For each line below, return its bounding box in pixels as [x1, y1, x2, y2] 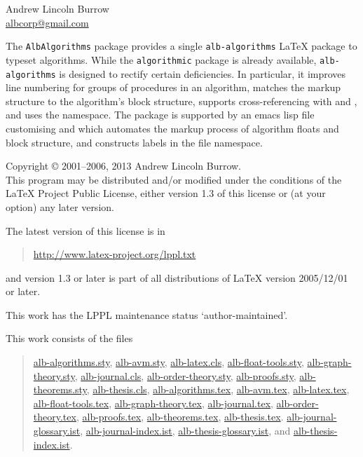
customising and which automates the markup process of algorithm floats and [6, 121, 339, 135]
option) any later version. [6, 199, 114, 214]
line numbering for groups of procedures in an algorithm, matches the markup [6, 80, 341, 95]
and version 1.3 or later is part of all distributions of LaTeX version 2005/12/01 [6, 270, 348, 285]
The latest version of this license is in [6, 223, 165, 238]
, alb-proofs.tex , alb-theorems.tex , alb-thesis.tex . [76, 409, 284, 424]
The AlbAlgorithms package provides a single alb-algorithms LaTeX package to [6, 39, 357, 53]
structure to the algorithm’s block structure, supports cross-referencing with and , [6, 93, 357, 108]
